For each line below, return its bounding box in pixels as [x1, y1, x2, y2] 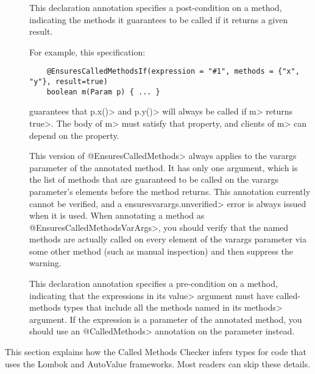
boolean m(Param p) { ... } [46, 87, 160, 96]
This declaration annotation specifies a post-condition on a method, [29, 1, 282, 13]
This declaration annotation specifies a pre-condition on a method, [29, 277, 278, 290]
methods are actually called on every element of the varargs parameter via [29, 233, 306, 245]
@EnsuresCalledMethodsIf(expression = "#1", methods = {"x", [46, 67, 300, 76]
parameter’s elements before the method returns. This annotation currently [29, 185, 311, 197]
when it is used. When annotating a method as [29, 209, 205, 222]
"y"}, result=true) [29, 77, 108, 86]
